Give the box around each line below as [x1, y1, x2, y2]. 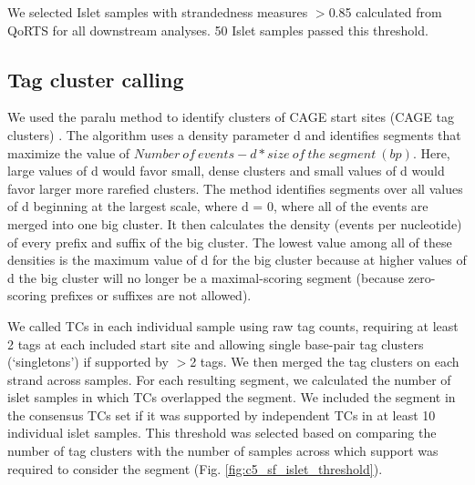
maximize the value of [7, 143, 130, 162]
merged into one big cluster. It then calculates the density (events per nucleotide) [7, 214, 462, 233]
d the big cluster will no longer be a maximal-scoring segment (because [7, 268, 405, 287]
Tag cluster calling [7, 65, 184, 93]
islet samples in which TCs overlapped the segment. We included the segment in [7, 388, 456, 407]
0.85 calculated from [328, 3, 442, 21]
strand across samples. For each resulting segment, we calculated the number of [7, 369, 451, 389]
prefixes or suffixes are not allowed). [50, 286, 252, 305]
